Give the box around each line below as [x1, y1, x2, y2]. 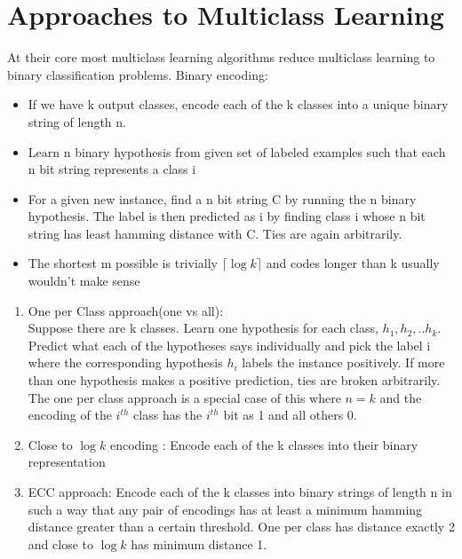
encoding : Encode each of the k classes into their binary [109, 435, 418, 453]
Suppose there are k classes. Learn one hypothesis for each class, [28, 319, 378, 337]
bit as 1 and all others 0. [223, 405, 357, 424]
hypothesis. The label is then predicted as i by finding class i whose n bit [28, 207, 426, 225]
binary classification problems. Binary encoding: [7, 65, 268, 83]
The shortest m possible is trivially [28, 254, 218, 272]
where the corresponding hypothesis [28, 353, 223, 372]
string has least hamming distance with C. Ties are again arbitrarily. [28, 224, 402, 242]
